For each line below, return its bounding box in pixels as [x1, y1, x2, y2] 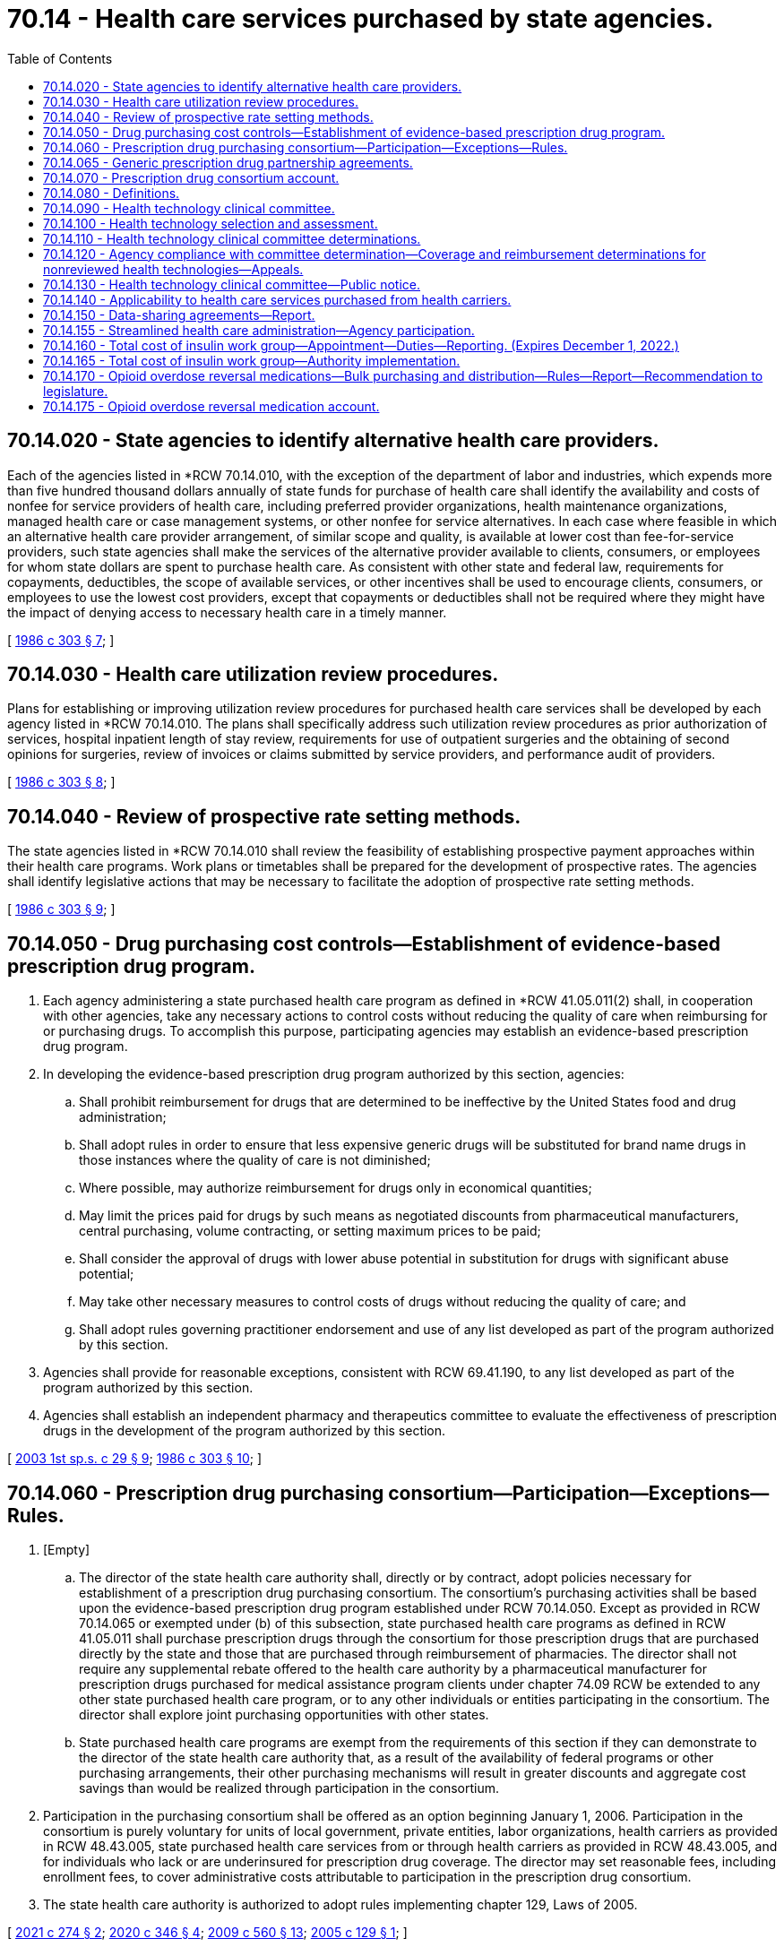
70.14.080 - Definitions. [43, 185, 180, 201]
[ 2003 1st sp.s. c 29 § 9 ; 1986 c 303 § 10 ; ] [7, 1451, 262, 1467]
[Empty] [43, 1541, 90, 1557]
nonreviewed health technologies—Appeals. [43, 261, 304, 277]
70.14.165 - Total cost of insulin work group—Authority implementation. [43, 352, 461, 368]
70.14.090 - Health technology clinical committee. [43, 200, 335, 216]
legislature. [43, 383, 108, 399]
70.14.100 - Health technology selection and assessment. [43, 215, 378, 231]
